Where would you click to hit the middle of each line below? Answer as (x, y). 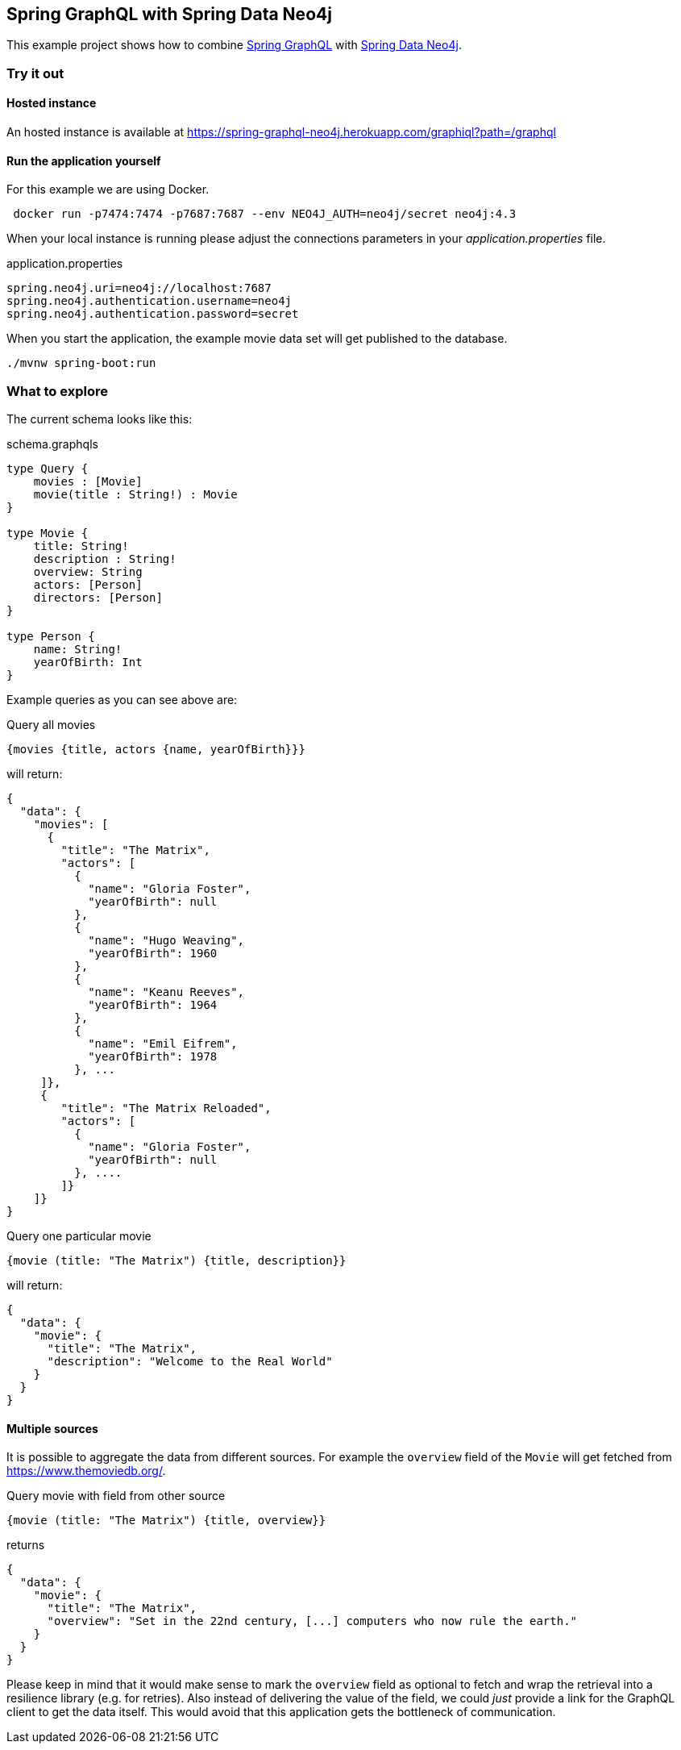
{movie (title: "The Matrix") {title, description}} (176, 1260)
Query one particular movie (79, 1235)
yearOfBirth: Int (88, 662)
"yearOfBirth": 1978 (153, 1056)
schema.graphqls (52, 444)
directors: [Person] (98, 597)
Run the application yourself (84, 160)
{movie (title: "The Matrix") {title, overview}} (166, 1521)
